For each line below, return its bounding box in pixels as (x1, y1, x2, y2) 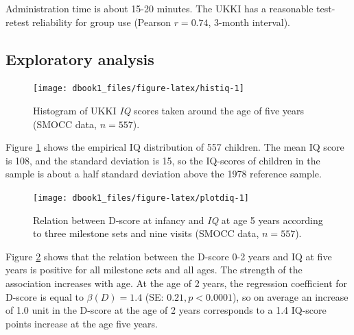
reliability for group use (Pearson (32, 14, 171, 29)
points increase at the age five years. (5, 316, 158, 330)
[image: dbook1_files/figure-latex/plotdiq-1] (33, 193, 249, 203)
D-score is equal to (5, 289, 84, 303)
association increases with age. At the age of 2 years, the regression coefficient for (5, 276, 348, 290)
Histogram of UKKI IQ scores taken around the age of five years (33, 103, 304, 118)
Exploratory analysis (5, 48, 154, 69)
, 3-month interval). (208, 14, 290, 29)
